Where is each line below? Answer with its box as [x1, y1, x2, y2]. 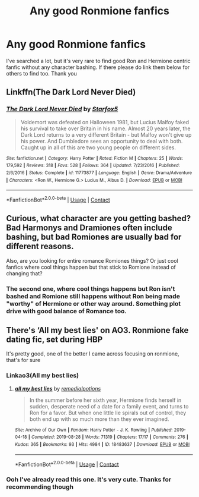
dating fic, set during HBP [6, 335, 103, 345]
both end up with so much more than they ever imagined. [29, 415, 169, 423]
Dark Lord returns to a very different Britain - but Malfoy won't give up [20, 131, 192, 138]
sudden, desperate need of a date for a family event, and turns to [29, 402, 189, 410]
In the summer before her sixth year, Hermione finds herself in [29, 397, 182, 404]
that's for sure [6, 357, 41, 364]
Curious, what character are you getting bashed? [6, 213, 191, 224]
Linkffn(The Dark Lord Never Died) [6, 87, 136, 97]
